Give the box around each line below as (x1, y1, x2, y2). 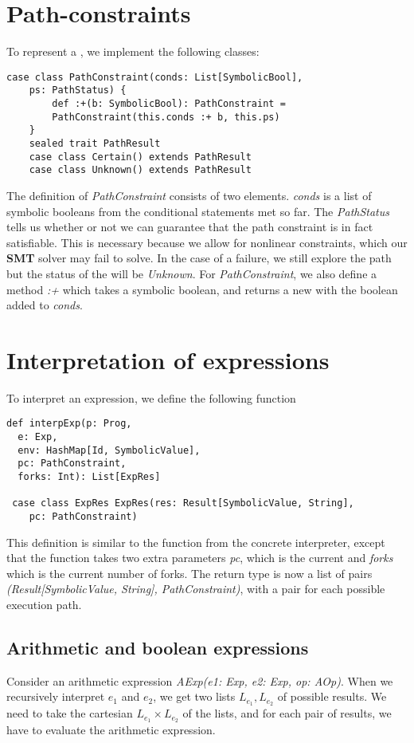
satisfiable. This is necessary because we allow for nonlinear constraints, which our (6, 234, 408, 250)
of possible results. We (277, 688, 387, 705)
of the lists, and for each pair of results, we (182, 705, 392, 721)
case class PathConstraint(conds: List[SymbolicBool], (6, 71, 303, 83)
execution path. (6, 596, 82, 613)
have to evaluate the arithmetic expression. (6, 721, 216, 738)
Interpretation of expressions (6, 343, 330, 375)
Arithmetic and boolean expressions (6, 635, 309, 660)
